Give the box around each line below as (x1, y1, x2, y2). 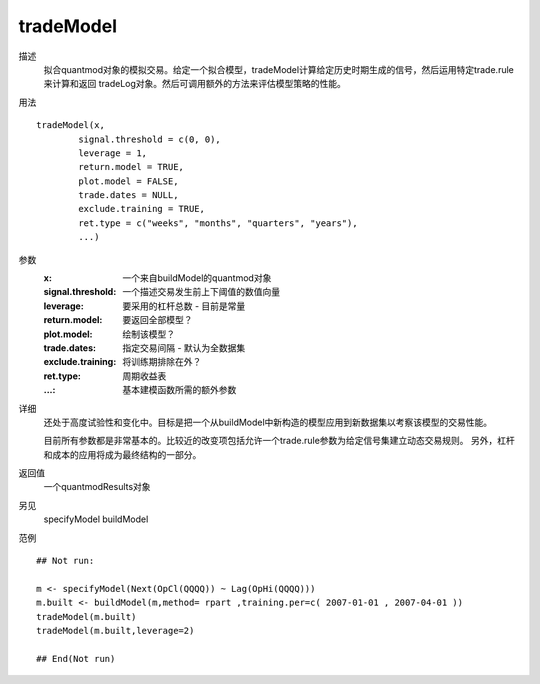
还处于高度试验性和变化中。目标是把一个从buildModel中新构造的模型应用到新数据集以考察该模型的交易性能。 (43, 416, 493, 428)
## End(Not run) (36, 653, 116, 664)
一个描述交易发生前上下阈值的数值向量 (122, 286, 280, 298)
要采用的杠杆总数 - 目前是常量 (122, 300, 246, 312)
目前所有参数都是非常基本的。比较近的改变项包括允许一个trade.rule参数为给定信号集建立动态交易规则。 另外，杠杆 (43, 435, 515, 447)
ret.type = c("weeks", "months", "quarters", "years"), (78, 217, 359, 229)
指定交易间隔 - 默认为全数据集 (122, 341, 246, 354)
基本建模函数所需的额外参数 (122, 384, 237, 396)
